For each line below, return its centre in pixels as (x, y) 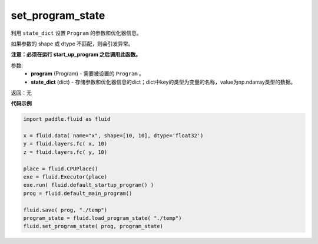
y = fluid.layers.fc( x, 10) (65, 144)
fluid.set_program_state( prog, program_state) (93, 226)
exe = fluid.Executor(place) (65, 177)
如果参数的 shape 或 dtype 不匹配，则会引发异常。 (72, 44)
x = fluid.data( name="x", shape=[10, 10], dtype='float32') (113, 136)
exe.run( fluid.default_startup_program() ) (89, 185)
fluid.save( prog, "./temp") (65, 210)
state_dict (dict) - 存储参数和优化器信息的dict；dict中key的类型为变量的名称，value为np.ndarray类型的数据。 (163, 82)
